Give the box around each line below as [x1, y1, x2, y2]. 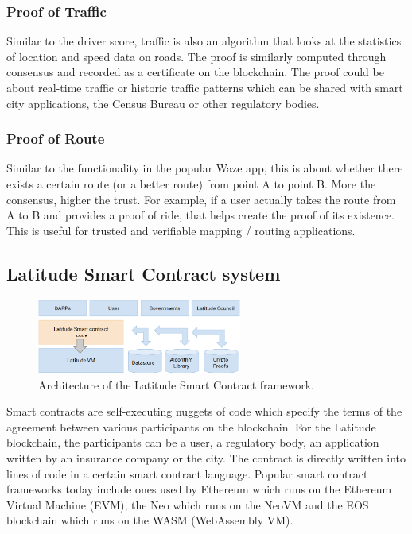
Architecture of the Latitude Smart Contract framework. [38, 376, 314, 393]
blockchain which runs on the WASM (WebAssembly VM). [6, 512, 293, 528]
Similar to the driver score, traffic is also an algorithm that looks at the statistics [6, 33, 402, 49]
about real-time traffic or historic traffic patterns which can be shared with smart [6, 79, 403, 95]
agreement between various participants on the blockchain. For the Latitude [6, 418, 376, 435]
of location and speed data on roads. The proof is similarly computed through [6, 48, 387, 64]
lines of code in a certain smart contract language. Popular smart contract [6, 465, 368, 482]
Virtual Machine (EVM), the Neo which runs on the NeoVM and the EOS [6, 496, 369, 513]
